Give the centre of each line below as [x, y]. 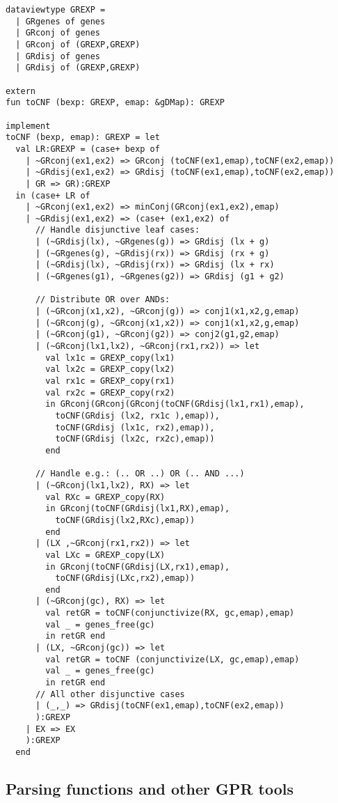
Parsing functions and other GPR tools [150, 789]
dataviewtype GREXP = [56, 10]
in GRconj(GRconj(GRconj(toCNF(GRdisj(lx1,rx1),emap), [175, 404]
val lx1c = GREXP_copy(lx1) [110, 358]
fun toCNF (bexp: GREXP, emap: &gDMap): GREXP [115, 103]
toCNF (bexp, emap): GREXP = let [83, 138]
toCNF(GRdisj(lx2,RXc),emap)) [125, 520]
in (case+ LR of [53, 195]
